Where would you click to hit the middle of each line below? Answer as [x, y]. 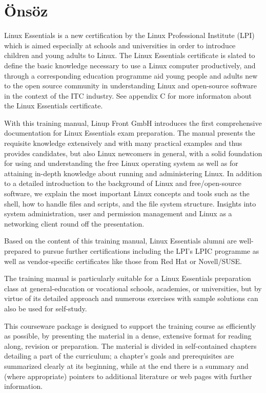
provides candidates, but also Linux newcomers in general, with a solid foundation [133, 153]
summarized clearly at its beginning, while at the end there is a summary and [126, 366]
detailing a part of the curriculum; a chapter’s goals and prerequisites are [119, 356]
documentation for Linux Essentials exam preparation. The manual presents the [130, 133]
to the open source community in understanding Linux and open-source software [131, 86]
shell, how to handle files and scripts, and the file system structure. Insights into [130, 203]
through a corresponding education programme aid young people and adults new [131, 75]
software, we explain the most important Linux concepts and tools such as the [127, 193]
